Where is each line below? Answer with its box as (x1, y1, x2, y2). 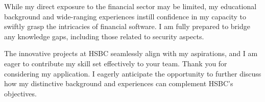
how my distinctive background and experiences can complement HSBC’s (4, 78, 233, 89)
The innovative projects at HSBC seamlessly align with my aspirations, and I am (4, 48, 258, 59)
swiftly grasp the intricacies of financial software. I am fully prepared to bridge (4, 21, 251, 32)
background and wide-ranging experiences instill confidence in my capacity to (4, 11, 246, 21)
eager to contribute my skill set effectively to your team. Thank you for (4, 58, 227, 68)
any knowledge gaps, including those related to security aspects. (4, 31, 204, 41)
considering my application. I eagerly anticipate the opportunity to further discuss (4, 68, 261, 79)
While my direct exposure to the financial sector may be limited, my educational (4, 1, 257, 11)
